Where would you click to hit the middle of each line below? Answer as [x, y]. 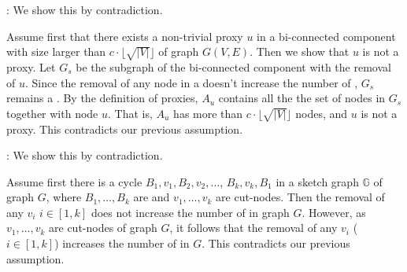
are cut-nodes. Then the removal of [300, 197]
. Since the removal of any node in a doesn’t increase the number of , [191, 82]
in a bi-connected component [326, 36]
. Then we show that [300, 51]
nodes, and [322, 113]
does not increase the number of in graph [190, 212]
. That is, [130, 113]
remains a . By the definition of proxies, [102, 98]
